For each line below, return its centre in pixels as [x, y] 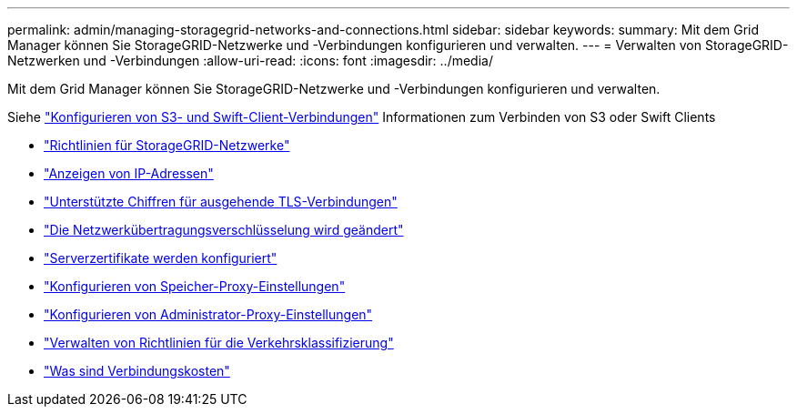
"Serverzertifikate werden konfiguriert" [161, 258]
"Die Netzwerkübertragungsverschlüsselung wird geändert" [224, 230]
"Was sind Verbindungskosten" [137, 371]
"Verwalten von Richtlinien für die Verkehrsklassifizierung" [219, 343]
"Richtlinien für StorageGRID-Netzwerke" [167, 145]
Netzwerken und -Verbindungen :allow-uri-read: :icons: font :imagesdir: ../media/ [250, 61]
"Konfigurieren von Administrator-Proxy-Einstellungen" [208, 314]
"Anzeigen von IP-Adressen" [129, 173]
